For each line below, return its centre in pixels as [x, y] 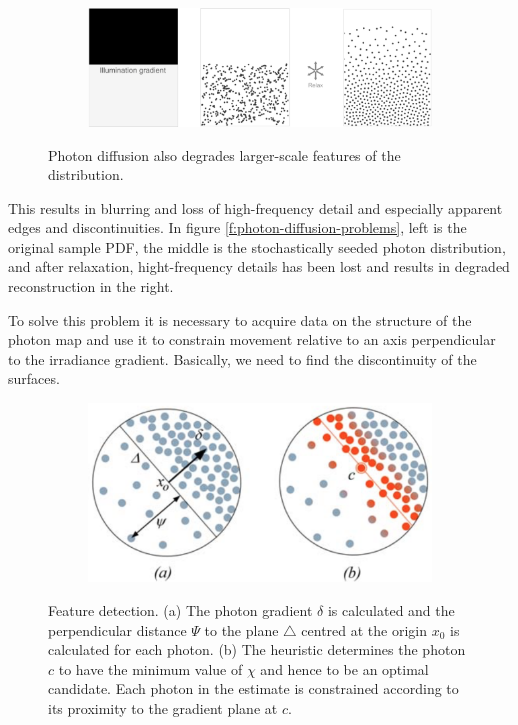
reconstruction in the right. [91, 286]
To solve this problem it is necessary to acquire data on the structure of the [240, 319]
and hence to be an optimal [344, 668]
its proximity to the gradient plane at [163, 708]
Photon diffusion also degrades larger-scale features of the [224, 154]
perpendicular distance [117, 629]
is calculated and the [391, 610]
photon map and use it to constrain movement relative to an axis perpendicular [252, 339]
